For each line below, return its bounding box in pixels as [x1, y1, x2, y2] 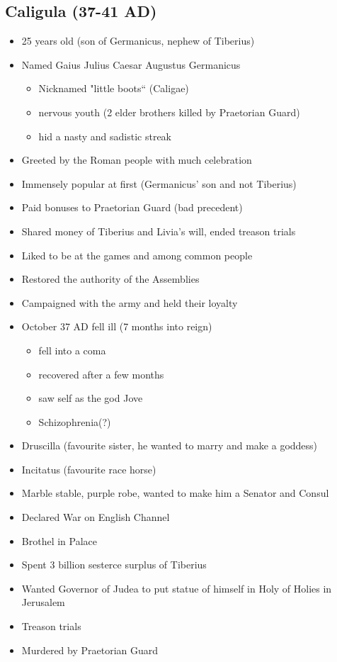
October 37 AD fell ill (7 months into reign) [21, 319, 212, 334]
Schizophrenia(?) [38, 414, 111, 429]
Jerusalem [21, 595, 65, 610]
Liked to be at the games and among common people [21, 247, 253, 262]
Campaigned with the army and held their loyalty [21, 295, 238, 310]
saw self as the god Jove [38, 391, 143, 405]
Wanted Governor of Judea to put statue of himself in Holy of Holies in [21, 580, 332, 595]
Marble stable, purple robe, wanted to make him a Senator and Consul [21, 486, 329, 500]
